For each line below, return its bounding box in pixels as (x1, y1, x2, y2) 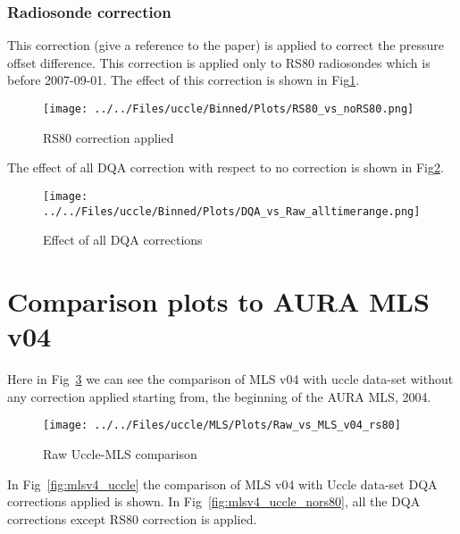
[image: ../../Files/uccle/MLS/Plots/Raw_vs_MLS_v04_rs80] (43, 419, 401, 432)
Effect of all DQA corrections (43, 230, 203, 249)
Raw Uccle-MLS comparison (43, 444, 197, 463)
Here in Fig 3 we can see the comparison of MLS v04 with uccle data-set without (7, 370, 454, 388)
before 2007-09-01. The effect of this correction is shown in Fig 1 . (7, 71, 360, 89)
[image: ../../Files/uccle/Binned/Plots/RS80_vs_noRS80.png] (43, 103, 414, 115)
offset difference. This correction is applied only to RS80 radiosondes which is (7, 53, 431, 71)
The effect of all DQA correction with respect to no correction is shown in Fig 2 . (7, 158, 444, 177)
